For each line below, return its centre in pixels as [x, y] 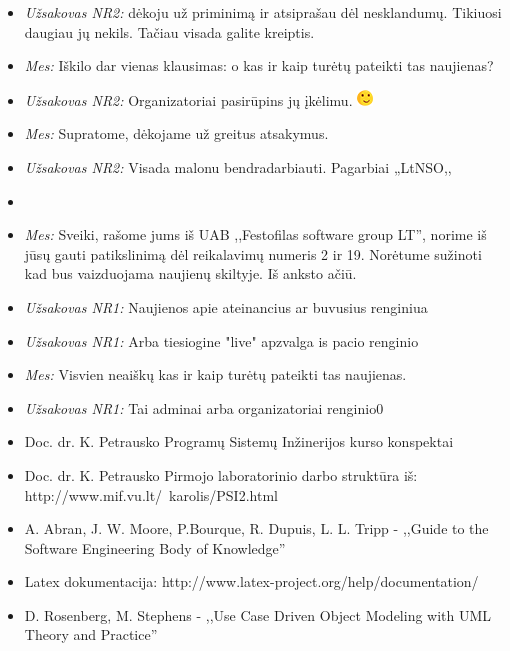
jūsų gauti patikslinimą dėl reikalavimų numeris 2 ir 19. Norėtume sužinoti [253, 253]
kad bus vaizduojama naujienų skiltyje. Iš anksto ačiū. [190, 273]
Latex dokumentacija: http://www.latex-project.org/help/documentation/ [251, 581]
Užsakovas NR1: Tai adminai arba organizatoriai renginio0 [204, 407]
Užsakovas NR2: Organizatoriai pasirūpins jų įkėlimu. [188, 99]
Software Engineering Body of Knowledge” [155, 547]
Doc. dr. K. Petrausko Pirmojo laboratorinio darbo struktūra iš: [221, 474]
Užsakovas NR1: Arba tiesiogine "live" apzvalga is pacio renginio [221, 340]
